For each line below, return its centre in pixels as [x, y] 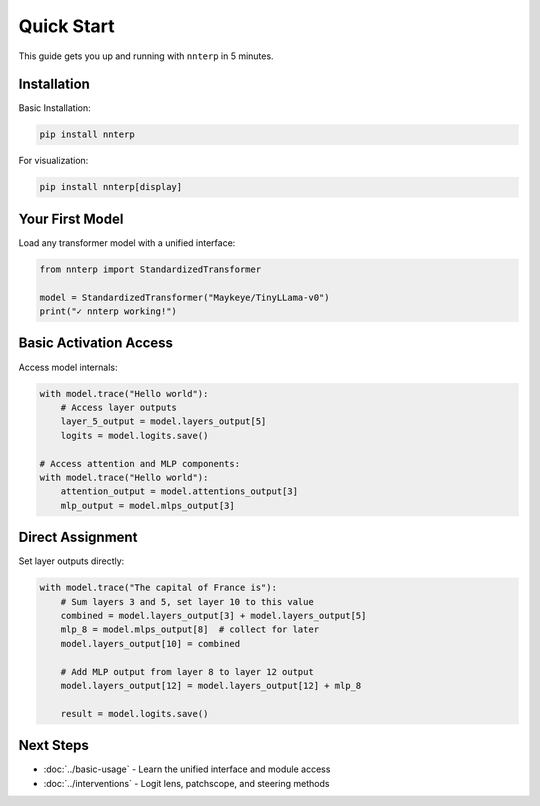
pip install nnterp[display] [111, 187]
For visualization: [53, 161]
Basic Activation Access [96, 343]
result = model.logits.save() [134, 713]
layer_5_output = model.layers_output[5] [163, 421]
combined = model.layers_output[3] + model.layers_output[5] [213, 615]
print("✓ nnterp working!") [108, 311]
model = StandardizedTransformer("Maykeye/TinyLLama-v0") [184, 297]
